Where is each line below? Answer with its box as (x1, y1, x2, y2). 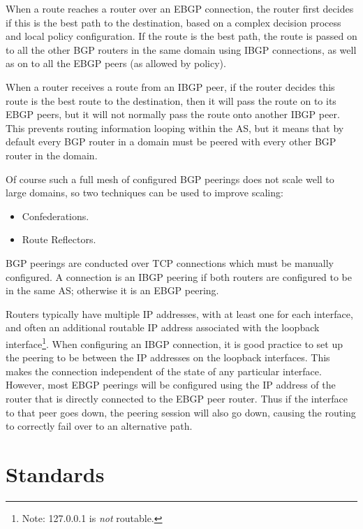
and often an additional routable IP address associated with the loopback (6, 320, 320, 335)
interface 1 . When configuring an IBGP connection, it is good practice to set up (6, 334, 343, 351)
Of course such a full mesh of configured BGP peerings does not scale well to (6, 171, 334, 186)
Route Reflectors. (22, 232, 96, 247)
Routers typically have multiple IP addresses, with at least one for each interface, (6, 306, 353, 321)
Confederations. (22, 208, 89, 223)
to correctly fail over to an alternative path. (6, 419, 193, 433)
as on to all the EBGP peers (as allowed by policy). (6, 56, 226, 71)
